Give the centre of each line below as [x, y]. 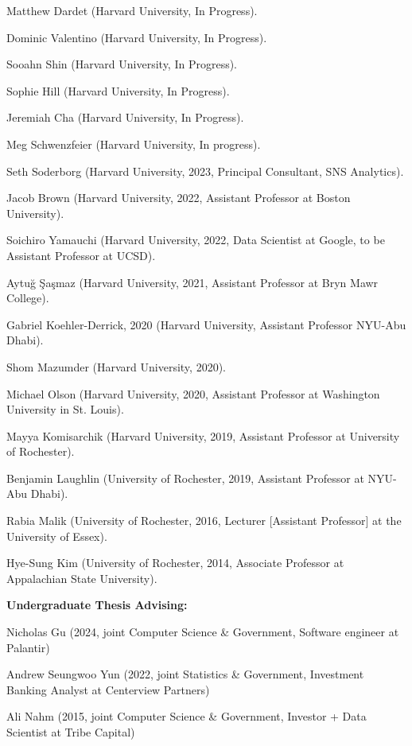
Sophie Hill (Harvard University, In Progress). [118, 90]
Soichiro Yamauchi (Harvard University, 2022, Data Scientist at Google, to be [196, 240]
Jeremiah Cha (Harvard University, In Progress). [125, 117]
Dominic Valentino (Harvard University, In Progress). [137, 37]
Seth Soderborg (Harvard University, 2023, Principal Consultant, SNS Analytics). [205, 171]
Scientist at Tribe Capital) [71, 732]
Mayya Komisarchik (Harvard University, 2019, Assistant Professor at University [203, 435]
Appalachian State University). [82, 578]
